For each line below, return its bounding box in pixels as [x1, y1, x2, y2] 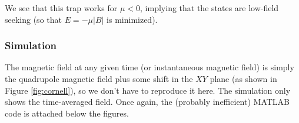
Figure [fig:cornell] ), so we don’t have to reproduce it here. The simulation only [5, 84, 291, 96]
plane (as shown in [210, 73, 277, 84]
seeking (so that [5, 13, 62, 25]
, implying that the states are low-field [140, 2, 279, 13]
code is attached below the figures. [5, 107, 129, 119]
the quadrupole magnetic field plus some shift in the [5, 73, 193, 84]
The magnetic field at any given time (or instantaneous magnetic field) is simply [5, 61, 294, 73]
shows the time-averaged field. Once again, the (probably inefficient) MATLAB [5, 95, 290, 108]
